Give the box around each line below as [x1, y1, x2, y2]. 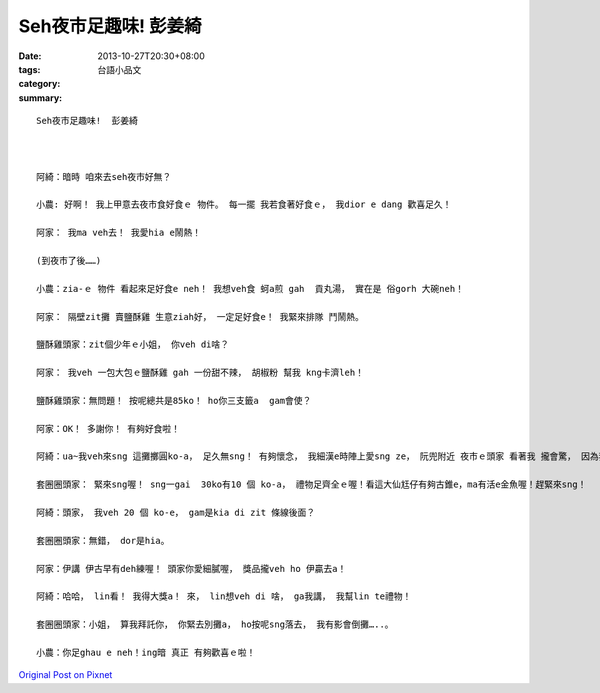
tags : [18, 63, 41, 75]
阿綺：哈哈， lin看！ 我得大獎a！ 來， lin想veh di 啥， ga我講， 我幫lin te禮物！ [36, 591, 412, 602]
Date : [18, 50, 42, 62]
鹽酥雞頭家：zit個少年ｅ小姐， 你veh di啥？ [36, 339, 230, 350]
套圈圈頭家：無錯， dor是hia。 [36, 535, 170, 546]
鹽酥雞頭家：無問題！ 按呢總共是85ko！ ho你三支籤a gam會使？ [36, 395, 312, 406]
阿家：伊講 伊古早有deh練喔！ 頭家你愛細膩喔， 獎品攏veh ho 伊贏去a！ [36, 563, 347, 574]
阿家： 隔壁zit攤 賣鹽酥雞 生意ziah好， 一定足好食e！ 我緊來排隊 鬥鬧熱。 [36, 311, 365, 322]
